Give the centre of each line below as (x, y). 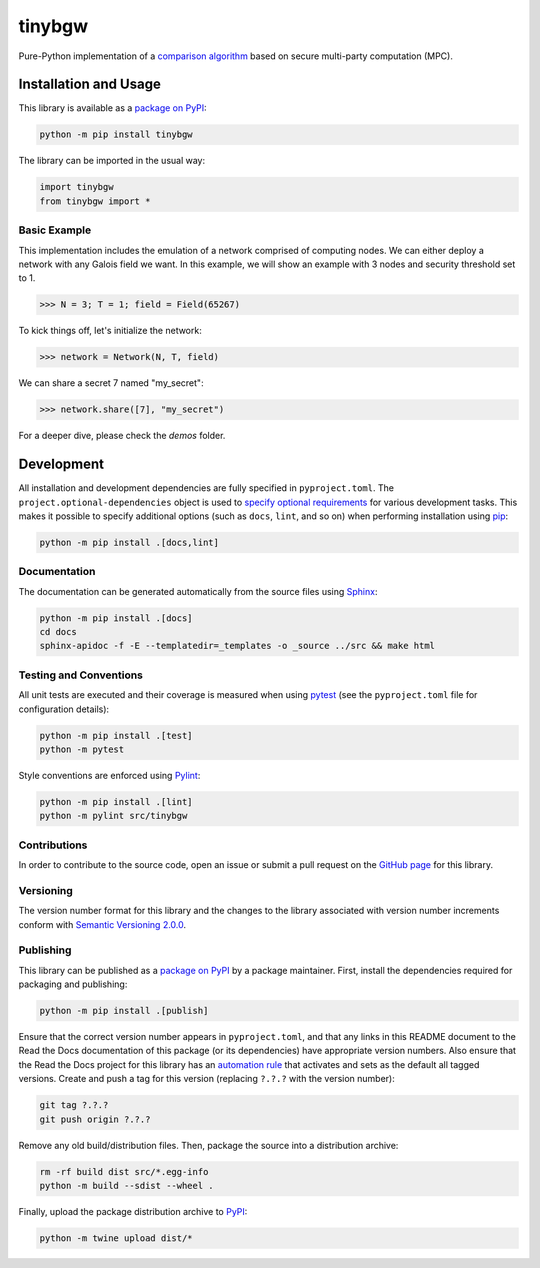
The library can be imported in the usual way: (112, 161)
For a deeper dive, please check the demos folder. (122, 436)
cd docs (58, 631)
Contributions (53, 845)
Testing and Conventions (81, 675)
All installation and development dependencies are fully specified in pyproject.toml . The (206, 488)
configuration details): (64, 709)
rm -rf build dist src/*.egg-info (124, 1171)
